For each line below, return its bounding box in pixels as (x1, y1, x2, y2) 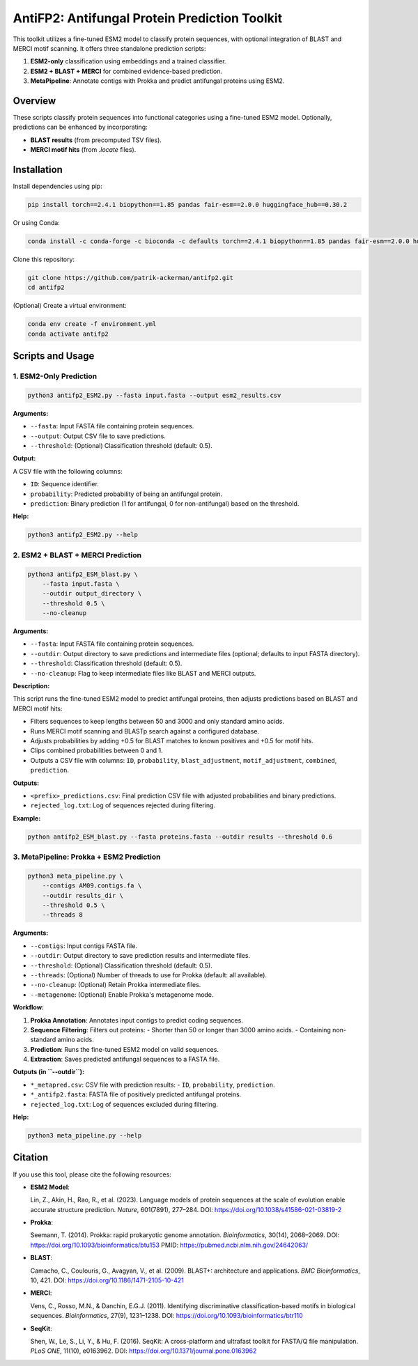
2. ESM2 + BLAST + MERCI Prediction (13, 550, 142, 560)
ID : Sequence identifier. (30, 480, 99, 488)
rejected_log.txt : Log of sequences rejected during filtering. (30, 801, 216, 809)
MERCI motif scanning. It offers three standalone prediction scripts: (13, 44, 206, 52)
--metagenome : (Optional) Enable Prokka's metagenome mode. (30, 990, 214, 999)
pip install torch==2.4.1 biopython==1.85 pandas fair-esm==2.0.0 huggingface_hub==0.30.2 (27, 201, 348, 209)
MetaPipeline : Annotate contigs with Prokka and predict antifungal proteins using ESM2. (30, 77, 285, 85)
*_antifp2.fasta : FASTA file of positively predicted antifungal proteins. (30, 1090, 242, 1099)
